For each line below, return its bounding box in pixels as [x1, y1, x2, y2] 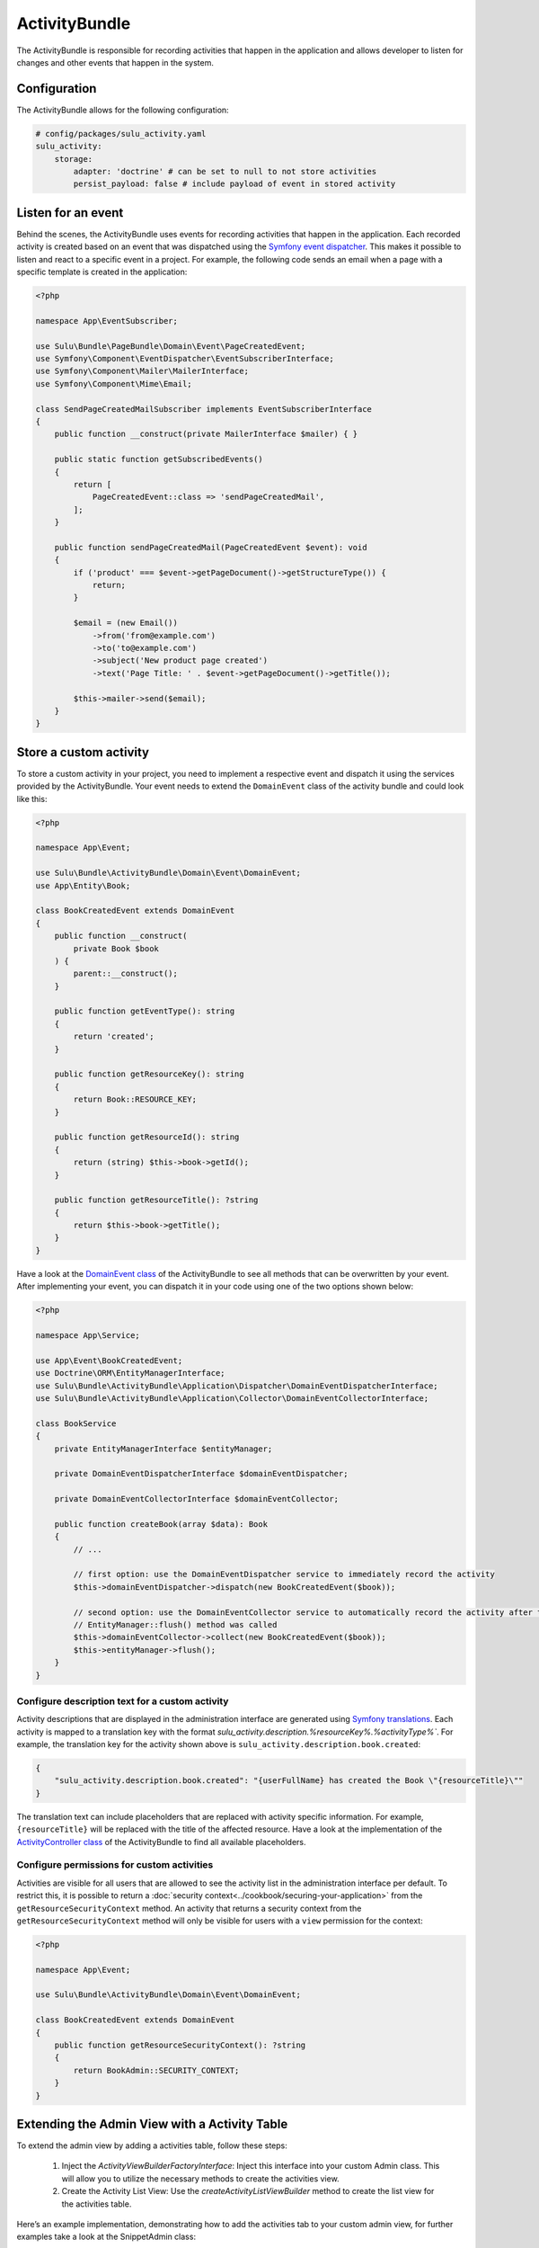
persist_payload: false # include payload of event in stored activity [73, 179, 396, 189]
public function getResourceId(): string [54, 1132, 240, 1142]
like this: [16, 793, 48, 804]
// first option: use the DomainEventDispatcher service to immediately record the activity [73, 1569, 496, 1580]
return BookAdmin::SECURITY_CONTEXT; [73, 2065, 240, 2075]
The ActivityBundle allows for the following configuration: [16, 104, 229, 115]
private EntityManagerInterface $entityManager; [54, 1443, 273, 1454]
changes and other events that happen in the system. [16, 57, 215, 67]
